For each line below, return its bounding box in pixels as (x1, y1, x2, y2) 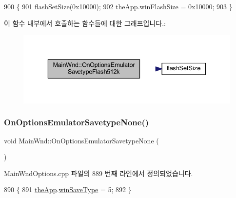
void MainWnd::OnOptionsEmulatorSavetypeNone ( (4, 135, 159, 145)
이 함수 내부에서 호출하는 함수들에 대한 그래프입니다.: (4, 18, 166, 28)
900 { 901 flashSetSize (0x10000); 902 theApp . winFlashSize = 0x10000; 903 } (4, 1, 233, 11)
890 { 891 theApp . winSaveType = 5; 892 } (4, 184, 132, 195)
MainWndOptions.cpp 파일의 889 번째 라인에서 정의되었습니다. (4, 168, 193, 178)
